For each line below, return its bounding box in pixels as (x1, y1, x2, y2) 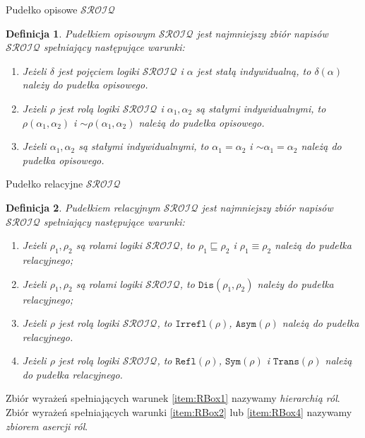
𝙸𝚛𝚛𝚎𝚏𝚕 (175, 319, 207, 330)
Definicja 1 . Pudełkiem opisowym (6, 25, 155, 40)
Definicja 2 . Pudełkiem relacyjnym (6, 200, 160, 214)
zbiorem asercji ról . (6, 418, 88, 433)
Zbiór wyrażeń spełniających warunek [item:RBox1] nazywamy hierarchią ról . (6, 391, 340, 405)
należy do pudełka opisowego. (22, 77, 148, 92)
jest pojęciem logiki (57, 63, 139, 78)
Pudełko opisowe (6, 2, 78, 16)
